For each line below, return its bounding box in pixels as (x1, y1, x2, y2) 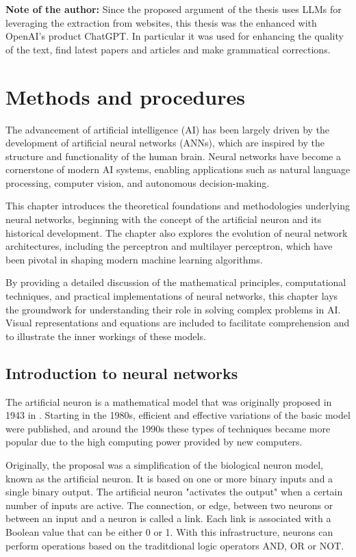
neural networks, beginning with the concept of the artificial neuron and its (5, 212, 322, 226)
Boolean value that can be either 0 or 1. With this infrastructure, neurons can (5, 524, 333, 539)
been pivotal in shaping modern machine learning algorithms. (5, 252, 263, 266)
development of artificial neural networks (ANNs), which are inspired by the (5, 135, 325, 150)
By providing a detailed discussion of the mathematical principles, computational (5, 275, 346, 289)
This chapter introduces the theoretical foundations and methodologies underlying (5, 198, 350, 213)
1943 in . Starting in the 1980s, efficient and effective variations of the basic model (5, 408, 351, 422)
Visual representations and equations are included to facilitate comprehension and (5, 315, 350, 330)
